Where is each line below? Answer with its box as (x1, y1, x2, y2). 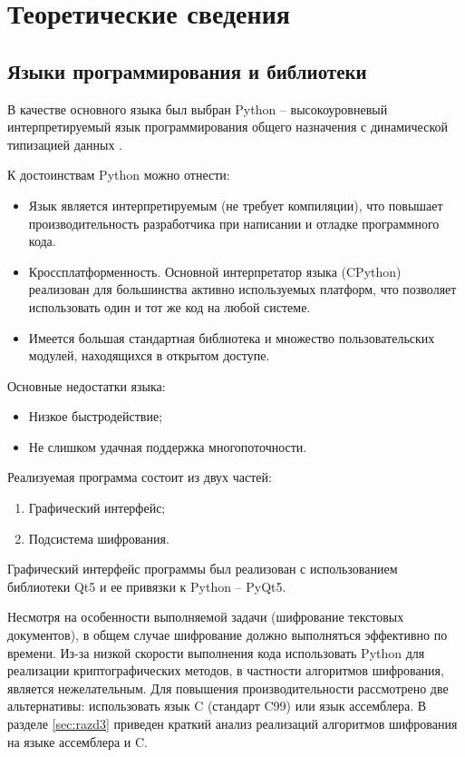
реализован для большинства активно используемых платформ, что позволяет (28, 280, 457, 299)
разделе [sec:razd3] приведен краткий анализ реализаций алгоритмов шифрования (7, 714, 458, 733)
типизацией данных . (7, 134, 122, 153)
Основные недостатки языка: (7, 376, 166, 395)
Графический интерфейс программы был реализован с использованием (7, 559, 398, 578)
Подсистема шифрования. (28, 528, 170, 547)
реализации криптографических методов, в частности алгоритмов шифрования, (7, 661, 444, 680)
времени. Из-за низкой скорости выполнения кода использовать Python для (7, 643, 425, 662)
